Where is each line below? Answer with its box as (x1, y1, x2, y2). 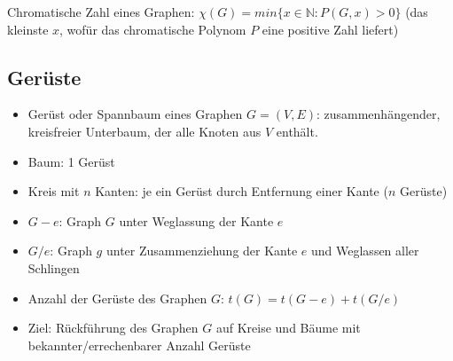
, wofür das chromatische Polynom (59, 20, 246, 38)
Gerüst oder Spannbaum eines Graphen (27, 105, 243, 123)
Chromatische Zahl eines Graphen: (7, 3, 195, 20)
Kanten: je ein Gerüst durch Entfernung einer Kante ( (95, 182, 388, 200)
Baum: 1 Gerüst (27, 152, 115, 170)
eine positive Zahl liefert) (262, 20, 399, 38)
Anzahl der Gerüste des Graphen (27, 288, 207, 307)
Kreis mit (27, 182, 80, 200)
